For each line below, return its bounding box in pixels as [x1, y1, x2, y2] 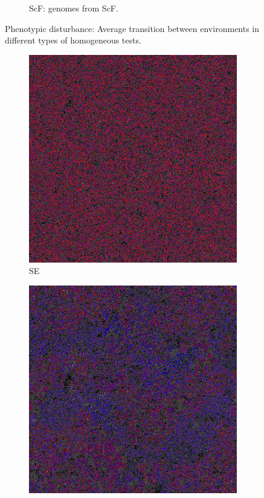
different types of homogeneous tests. [5, 34, 141, 46]
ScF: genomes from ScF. [29, 2, 118, 14]
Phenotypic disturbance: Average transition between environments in [5, 22, 259, 34]
